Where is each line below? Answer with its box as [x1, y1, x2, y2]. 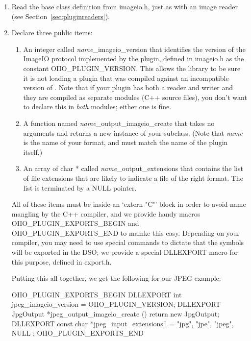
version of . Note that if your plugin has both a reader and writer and [23, 82, 233, 93]
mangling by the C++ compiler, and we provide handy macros [11, 208, 201, 219]
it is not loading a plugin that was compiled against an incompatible [23, 73, 229, 83]
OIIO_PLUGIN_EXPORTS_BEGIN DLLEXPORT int [11, 289, 182, 299]
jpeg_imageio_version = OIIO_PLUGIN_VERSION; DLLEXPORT [11, 299, 221, 309]
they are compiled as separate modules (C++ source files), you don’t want [23, 92, 247, 102]
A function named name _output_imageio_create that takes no [23, 118, 215, 128]
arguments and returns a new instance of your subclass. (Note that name [23, 127, 243, 138]
